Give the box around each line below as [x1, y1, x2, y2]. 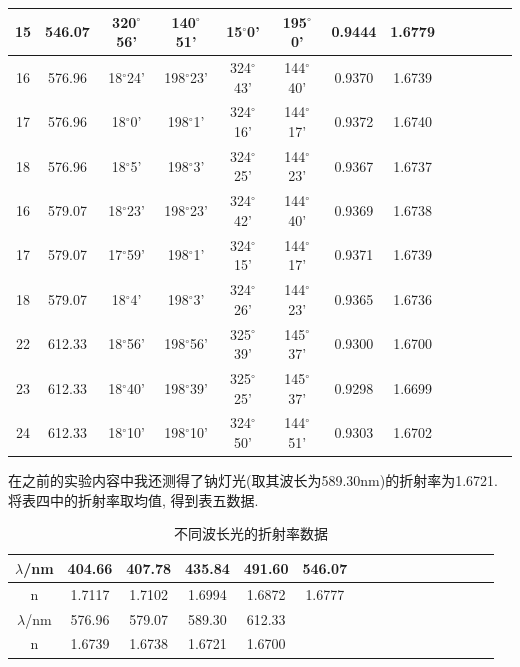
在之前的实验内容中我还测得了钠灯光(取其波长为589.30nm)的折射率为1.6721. [8, 470, 499, 491]
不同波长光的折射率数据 [174, 523, 329, 544]
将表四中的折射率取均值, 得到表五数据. [8, 489, 259, 510]
